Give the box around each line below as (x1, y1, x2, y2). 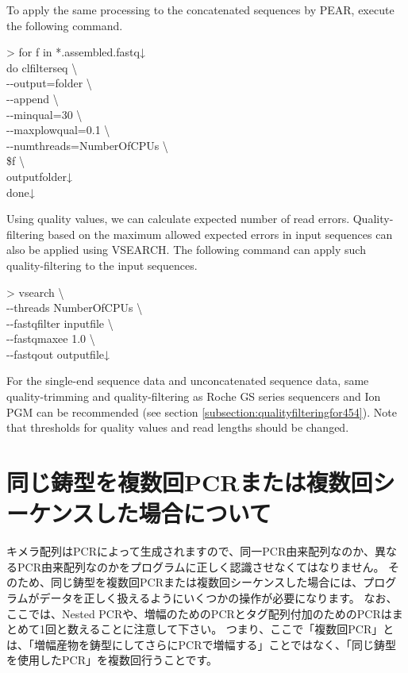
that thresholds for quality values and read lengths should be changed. (6, 419, 349, 436)
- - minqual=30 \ (6, 106, 83, 122)
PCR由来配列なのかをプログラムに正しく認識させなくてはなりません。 (17, 558, 385, 575)
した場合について (94, 497, 271, 529)
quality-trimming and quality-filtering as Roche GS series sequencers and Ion (6, 388, 381, 405)
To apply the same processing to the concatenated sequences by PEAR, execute (6, 2, 395, 17)
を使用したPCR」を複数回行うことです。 (6, 652, 218, 668)
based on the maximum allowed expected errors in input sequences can (48, 225, 393, 242)
